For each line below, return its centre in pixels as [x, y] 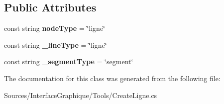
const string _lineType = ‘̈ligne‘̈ [56, 45]
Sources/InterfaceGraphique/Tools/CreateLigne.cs [81, 95]
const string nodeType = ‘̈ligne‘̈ [55, 28]
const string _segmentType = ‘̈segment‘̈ [69, 61]
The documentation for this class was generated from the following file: [112, 78]
